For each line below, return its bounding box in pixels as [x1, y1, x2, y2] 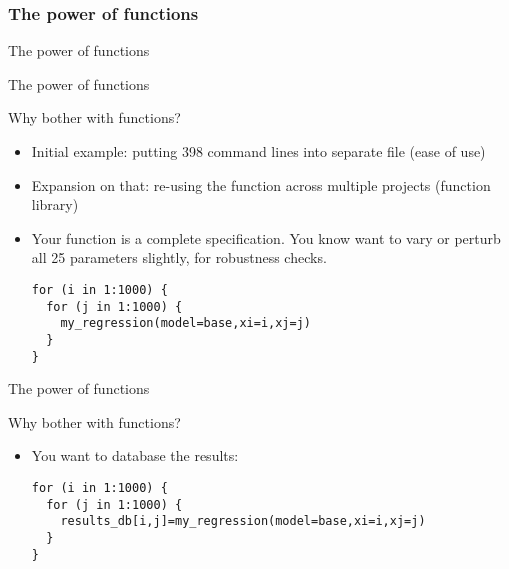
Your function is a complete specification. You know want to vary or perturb [31, 227, 501, 248]
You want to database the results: [31, 445, 239, 466]
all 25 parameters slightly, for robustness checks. [31, 247, 327, 268]
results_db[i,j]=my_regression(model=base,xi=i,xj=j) [60, 514, 426, 529]
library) [31, 194, 79, 215]
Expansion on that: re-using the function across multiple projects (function [31, 174, 491, 195]
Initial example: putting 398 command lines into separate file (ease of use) [31, 141, 486, 161]
